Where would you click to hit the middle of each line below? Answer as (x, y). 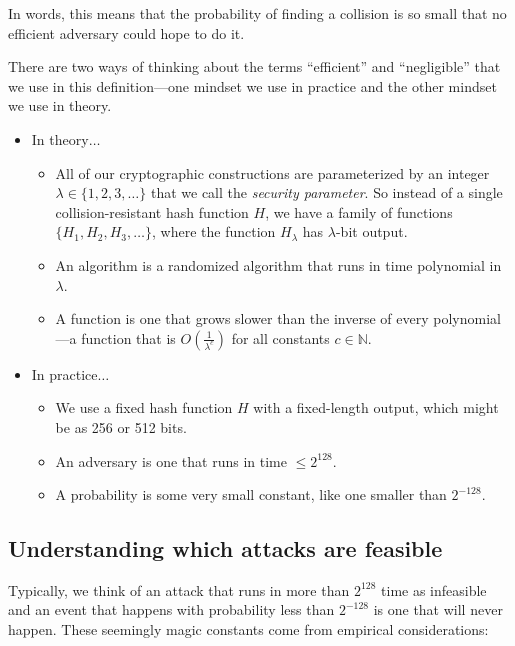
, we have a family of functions (359, 211)
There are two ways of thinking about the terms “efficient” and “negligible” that (254, 66)
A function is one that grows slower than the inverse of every (242, 318)
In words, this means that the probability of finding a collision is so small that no (257, 13)
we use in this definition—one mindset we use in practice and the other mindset (252, 85)
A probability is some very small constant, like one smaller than (251, 494)
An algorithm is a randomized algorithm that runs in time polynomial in (278, 264)
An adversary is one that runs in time (171, 460)
